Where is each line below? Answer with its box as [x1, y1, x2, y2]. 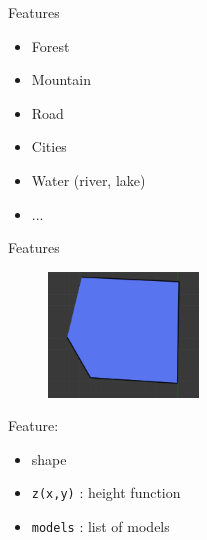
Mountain [31, 69, 91, 90]
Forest [31, 35, 70, 56]
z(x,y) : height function [31, 482, 181, 503]
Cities [31, 136, 67, 157]
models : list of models [31, 516, 170, 537]
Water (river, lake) [31, 169, 146, 190]
